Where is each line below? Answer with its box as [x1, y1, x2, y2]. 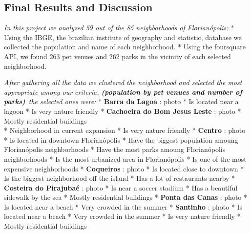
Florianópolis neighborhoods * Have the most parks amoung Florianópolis [4, 144, 226, 154]
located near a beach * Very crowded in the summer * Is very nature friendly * [4, 211, 241, 221]
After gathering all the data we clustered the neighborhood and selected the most [4, 77, 242, 87]
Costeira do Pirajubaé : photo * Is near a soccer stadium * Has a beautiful [4, 182, 238, 192]
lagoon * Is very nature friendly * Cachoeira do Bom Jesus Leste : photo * [4, 106, 241, 116]
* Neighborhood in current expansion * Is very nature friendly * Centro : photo [4, 125, 246, 135]
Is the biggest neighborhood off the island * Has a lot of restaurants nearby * [4, 173, 235, 183]
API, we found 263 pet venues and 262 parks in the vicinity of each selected [4, 51, 231, 61]
